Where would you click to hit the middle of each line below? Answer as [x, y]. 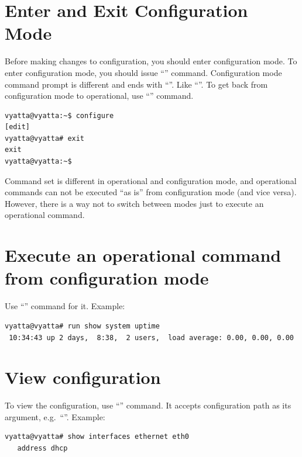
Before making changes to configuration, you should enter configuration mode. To [151, 61]
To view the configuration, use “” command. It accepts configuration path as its [148, 405]
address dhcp [42, 449]
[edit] [17, 127]
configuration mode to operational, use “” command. [99, 96]
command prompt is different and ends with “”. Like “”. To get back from [136, 84]
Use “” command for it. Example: [65, 306]
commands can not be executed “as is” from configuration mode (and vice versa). [151, 192]
